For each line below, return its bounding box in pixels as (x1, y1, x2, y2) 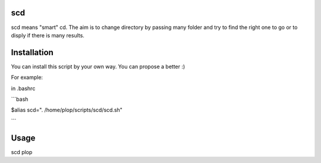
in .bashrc (11, 85, 36, 92)
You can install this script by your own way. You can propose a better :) (11, 63, 185, 70)
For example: (11, 74, 43, 81)
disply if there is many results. (11, 31, 84, 39)
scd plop (11, 148, 33, 155)
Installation (11, 47, 53, 57)
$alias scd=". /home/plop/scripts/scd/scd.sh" (11, 107, 123, 114)
